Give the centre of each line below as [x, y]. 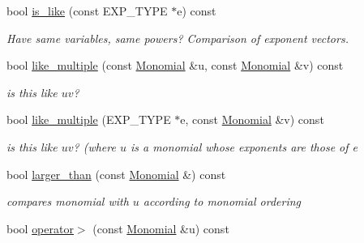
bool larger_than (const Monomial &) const [116, 174]
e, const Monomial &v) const [252, 119]
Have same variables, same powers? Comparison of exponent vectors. [178, 38]
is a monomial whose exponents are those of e [244, 146]
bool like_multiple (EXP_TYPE [89, 119]
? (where [94, 146]
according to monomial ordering [222, 201]
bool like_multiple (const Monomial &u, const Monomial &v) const [175, 65]
